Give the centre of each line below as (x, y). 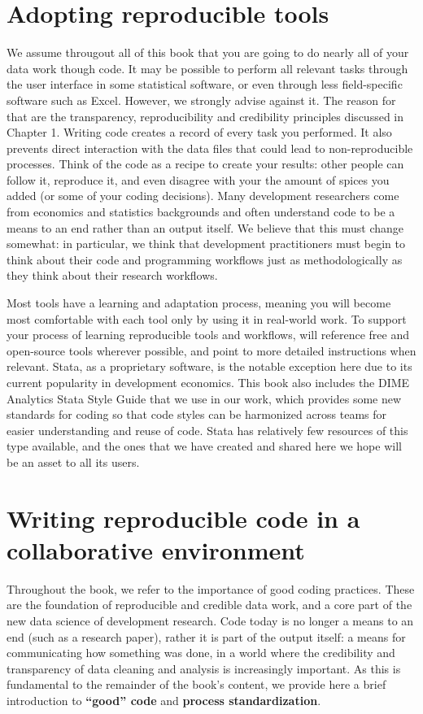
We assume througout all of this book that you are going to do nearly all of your (208, 52)
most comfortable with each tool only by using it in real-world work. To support (207, 318)
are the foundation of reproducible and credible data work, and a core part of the (209, 605)
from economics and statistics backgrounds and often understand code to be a (201, 212)
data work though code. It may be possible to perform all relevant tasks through (207, 68)
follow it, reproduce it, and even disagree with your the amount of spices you (198, 179)
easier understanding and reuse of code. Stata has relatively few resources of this (207, 430)
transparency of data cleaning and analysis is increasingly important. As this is (204, 668)
